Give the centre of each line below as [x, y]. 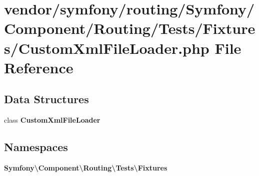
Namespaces [36, 147]
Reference [39, 67]
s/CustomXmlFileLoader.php [107, 48]
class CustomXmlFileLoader [52, 120]
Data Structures [46, 99]
